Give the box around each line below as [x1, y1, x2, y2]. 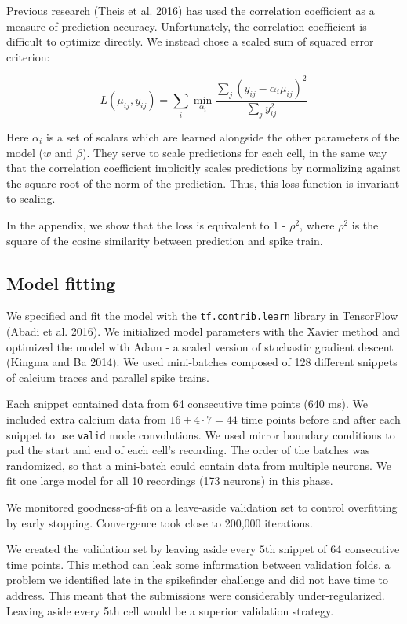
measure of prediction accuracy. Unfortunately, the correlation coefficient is [6, 17, 367, 34]
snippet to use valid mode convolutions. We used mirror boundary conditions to [6, 426, 395, 442]
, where [300, 216, 335, 233]
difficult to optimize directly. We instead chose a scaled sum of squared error [6, 33, 374, 50]
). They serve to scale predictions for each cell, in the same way [82, 144, 387, 160]
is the [351, 216, 379, 233]
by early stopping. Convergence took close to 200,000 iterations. [6, 514, 313, 530]
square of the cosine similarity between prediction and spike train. [6, 232, 323, 248]
